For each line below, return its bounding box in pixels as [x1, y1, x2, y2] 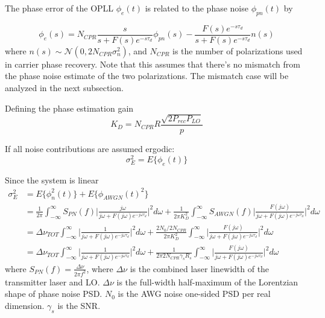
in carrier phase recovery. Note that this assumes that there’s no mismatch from [5, 57, 300, 70]
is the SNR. [57, 299, 101, 311]
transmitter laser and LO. [5, 275, 100, 288]
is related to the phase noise [145, 2, 248, 14]
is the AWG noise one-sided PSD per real [118, 287, 271, 300]
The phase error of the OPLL [5, 2, 114, 14]
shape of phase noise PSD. [5, 287, 103, 300]
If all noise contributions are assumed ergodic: [5, 142, 175, 155]
